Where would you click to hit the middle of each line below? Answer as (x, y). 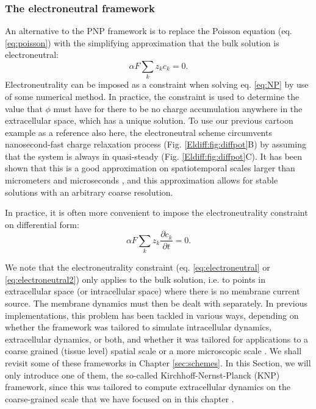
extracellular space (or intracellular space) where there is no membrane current (153, 291)
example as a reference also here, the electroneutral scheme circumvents (138, 132)
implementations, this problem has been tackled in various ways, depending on (152, 315)
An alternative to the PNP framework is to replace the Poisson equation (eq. (149, 31)
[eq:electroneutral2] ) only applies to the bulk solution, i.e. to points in (135, 279)
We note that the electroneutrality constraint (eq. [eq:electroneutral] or (138, 267)
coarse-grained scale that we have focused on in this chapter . (120, 398)
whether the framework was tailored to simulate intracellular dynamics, (138, 327)
